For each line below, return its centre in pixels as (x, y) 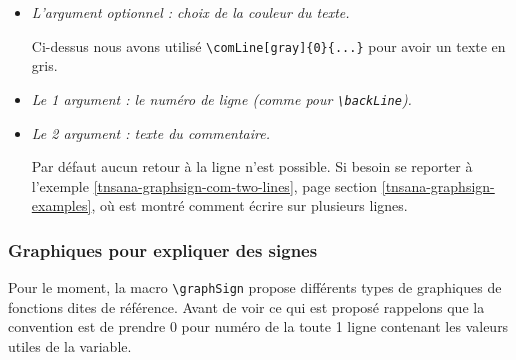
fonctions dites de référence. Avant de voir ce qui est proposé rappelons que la (246, 306)
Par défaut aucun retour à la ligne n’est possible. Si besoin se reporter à (252, 166)
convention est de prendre (87, 326)
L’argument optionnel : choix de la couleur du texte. (190, 12)
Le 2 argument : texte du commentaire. (151, 132)
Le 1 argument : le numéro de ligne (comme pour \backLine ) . (221, 98)
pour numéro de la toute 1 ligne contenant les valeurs (345, 326)
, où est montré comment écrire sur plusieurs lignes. (249, 205)
